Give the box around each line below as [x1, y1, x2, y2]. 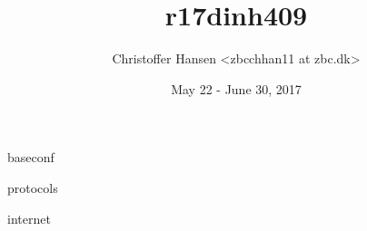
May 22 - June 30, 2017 [171, 79, 302, 98]
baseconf [7, 148, 55, 167]
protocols [7, 178, 58, 197]
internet [7, 208, 51, 227]
